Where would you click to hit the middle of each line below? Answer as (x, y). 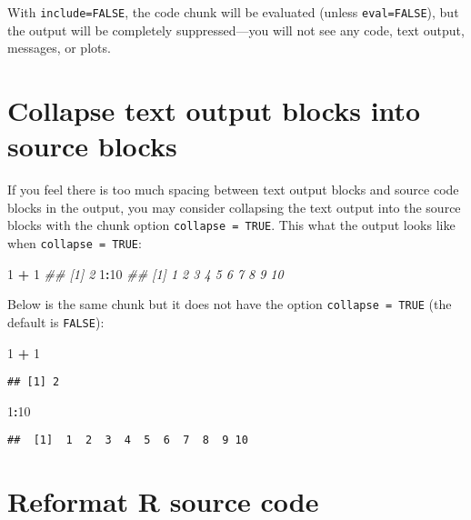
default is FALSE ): (56, 321)
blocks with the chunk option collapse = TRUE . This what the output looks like (231, 225)
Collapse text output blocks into (214, 110)
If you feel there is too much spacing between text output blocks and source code (233, 190)
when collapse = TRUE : (75, 243)
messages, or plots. (59, 48)
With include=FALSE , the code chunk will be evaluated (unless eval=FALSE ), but (233, 12)
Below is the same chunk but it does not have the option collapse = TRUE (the (230, 304)
